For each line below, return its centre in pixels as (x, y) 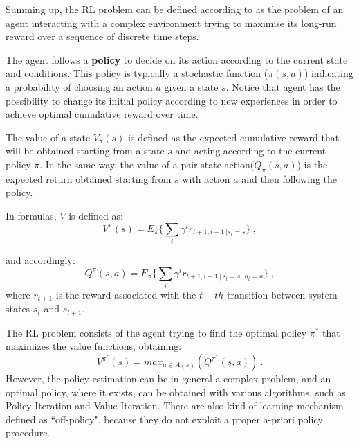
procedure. (28, 433)
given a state (191, 86)
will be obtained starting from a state (85, 151)
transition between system (282, 294)
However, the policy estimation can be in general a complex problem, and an (168, 379)
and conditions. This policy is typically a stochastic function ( (137, 73)
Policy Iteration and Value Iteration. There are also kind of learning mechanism (175, 406)
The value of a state (48, 137)
